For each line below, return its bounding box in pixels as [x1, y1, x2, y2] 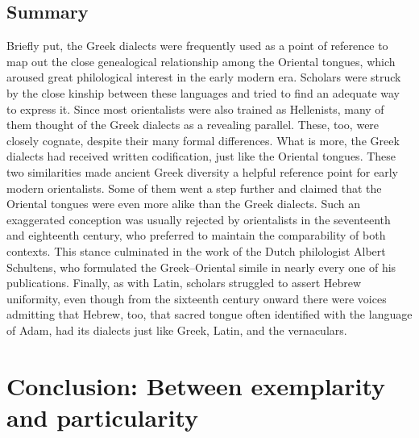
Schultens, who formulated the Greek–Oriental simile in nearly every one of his [6, 258, 396, 275]
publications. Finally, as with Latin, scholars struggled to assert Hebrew [6, 274, 362, 291]
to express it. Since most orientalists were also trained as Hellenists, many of [6, 100, 384, 117]
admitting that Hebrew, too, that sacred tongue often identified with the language [6, 306, 413, 323]
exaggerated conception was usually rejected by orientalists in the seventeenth [6, 211, 391, 227]
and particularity [6, 400, 199, 433]
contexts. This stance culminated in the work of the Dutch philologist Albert [6, 242, 386, 259]
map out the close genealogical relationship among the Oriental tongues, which [6, 52, 396, 69]
